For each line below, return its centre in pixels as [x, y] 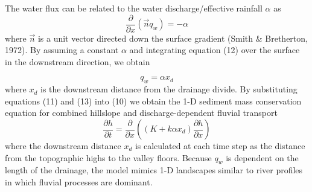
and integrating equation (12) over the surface [215, 50]
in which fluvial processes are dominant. [79, 182]
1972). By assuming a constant [62, 50]
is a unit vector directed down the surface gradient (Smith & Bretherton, [173, 38]
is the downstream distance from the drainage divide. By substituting [169, 89]
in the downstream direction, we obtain [78, 61]
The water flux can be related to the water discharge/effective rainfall [134, 8]
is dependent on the [262, 157]
